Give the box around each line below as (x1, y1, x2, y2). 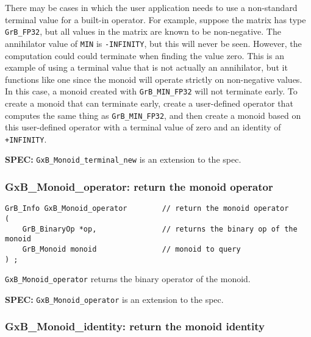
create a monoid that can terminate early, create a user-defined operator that (5, 96, 293, 109)
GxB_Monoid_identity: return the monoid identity (5, 319, 265, 334)
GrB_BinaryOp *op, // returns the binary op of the (22, 224, 298, 233)
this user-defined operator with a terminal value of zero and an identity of (5, 121, 281, 133)
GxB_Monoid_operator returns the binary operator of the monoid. (5, 272, 251, 285)
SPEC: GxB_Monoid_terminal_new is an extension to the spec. (5, 153, 241, 166)
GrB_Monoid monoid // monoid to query (22, 244, 241, 254)
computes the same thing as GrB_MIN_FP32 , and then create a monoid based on (5, 108, 301, 121)
